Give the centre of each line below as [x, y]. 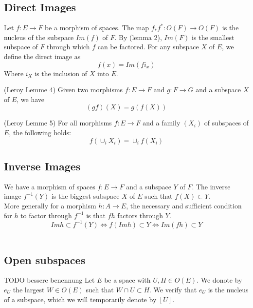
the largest [29, 290]
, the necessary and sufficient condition [184, 205]
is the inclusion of [61, 73]
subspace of [21, 47]
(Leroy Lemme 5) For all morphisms [58, 123]
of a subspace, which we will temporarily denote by [80, 299]
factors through [140, 215]
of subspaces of [226, 123]
